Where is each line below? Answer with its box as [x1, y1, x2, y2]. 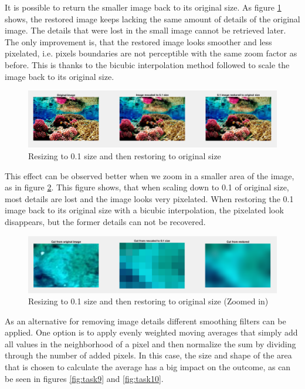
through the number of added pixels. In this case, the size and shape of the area [5, 349, 292, 361]
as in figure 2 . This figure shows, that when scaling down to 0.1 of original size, [5, 181, 289, 193]
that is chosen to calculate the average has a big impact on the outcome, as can [5, 361, 291, 373]
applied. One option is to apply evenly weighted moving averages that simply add [5, 326, 298, 338]
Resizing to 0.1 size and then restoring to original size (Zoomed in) [28, 295, 269, 307]
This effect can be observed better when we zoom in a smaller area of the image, [5, 169, 294, 182]
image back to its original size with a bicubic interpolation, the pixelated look [5, 204, 284, 216]
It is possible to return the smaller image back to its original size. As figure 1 [5, 1, 282, 13]
